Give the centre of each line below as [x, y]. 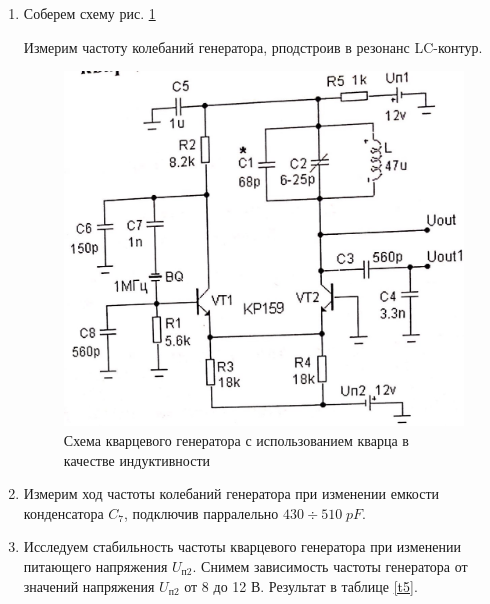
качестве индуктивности [136, 459]
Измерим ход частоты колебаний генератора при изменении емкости [231, 493]
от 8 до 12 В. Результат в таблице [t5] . [301, 585]
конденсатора [63, 512]
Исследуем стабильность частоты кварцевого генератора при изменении [242, 546]
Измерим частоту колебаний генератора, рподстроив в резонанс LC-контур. [253, 46]
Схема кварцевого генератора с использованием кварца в [236, 440]
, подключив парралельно [201, 512]
